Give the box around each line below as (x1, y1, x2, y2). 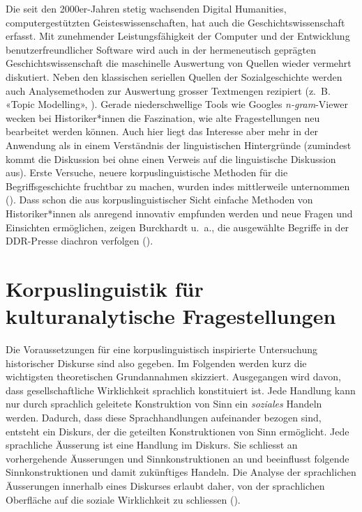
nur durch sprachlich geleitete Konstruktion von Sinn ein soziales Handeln (6, 396, 322, 411)
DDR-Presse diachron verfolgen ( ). (6, 233, 153, 248)
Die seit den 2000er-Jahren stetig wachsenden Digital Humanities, (6, 1, 287, 15)
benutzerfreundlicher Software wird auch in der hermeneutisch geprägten (6, 42, 316, 56)
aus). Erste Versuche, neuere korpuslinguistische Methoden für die (6, 165, 288, 180)
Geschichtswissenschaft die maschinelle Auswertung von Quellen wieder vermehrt (6, 56, 352, 70)
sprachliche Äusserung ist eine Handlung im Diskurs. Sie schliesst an (6, 437, 298, 452)
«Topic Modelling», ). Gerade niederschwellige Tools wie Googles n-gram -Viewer (6, 97, 348, 111)
